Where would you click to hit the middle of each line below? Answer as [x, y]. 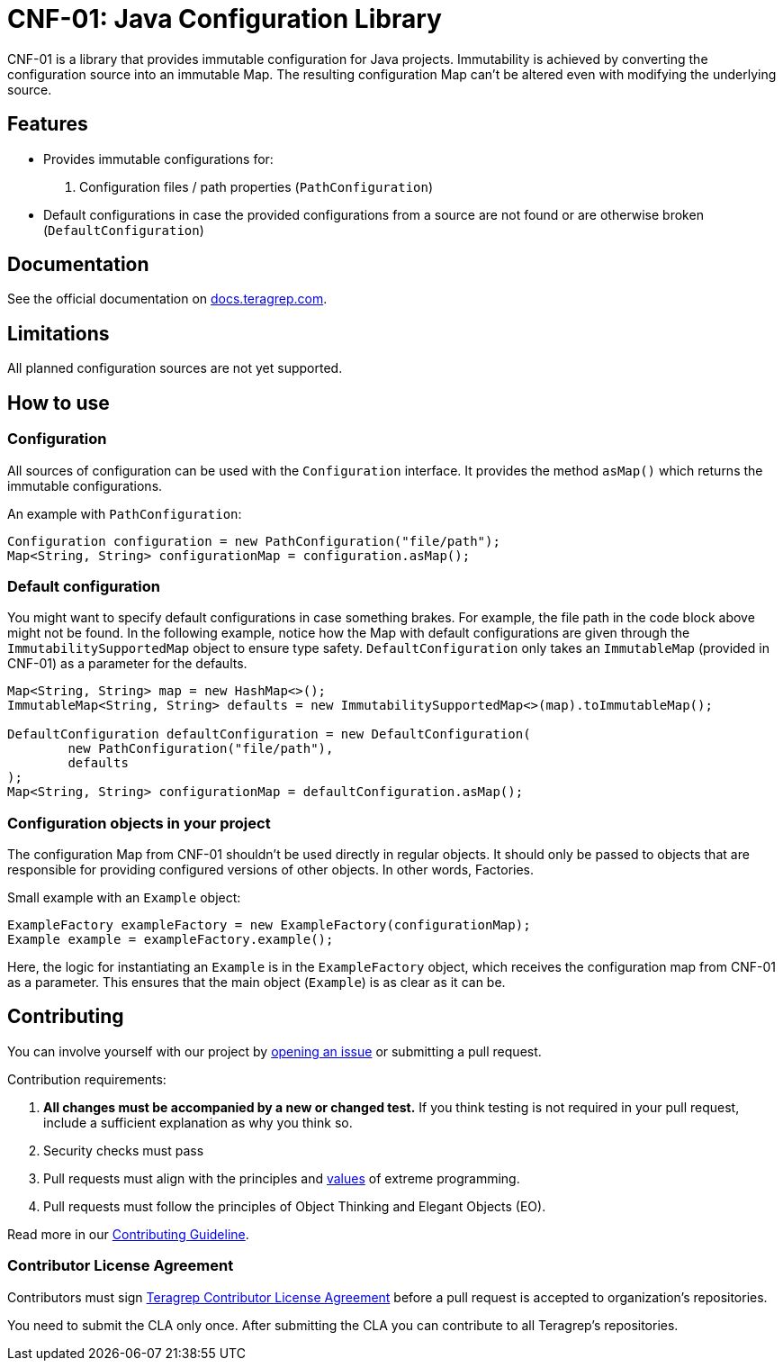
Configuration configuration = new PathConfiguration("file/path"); [254, 541]
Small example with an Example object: [124, 897]
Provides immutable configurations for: [158, 159]
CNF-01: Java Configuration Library [225, 19]
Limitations [58, 333]
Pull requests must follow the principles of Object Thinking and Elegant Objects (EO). [295, 1206]
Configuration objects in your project [139, 823]
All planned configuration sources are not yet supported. [175, 368]
